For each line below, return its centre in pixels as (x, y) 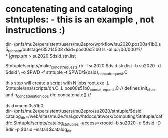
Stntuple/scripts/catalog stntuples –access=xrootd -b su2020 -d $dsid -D (87, 123)
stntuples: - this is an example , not (80, 20)
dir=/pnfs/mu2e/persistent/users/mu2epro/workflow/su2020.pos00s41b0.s (83, 44)
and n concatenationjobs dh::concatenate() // (48, 95)
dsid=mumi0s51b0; (25, 105)
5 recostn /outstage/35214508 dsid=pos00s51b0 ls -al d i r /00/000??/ (74, 50)
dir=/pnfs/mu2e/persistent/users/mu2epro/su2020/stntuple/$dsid (73, 111)
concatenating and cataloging (69, 9)
